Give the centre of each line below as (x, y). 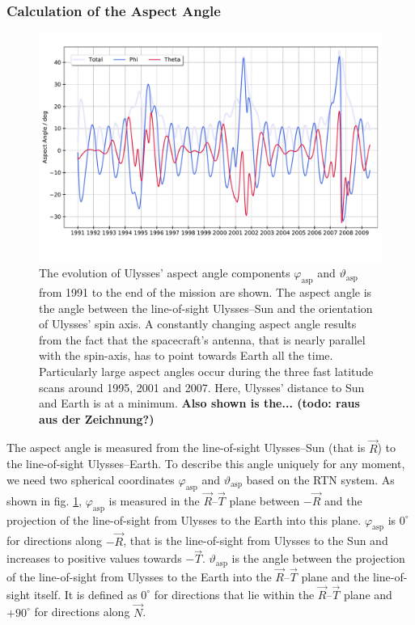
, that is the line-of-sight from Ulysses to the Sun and (256, 541)
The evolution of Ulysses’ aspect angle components (165, 273)
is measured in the (154, 500)
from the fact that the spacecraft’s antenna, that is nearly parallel (202, 339)
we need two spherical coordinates (91, 479)
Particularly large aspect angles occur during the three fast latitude (206, 371)
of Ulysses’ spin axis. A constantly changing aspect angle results (198, 324)
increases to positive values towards (94, 558)
